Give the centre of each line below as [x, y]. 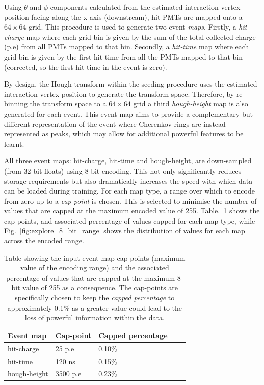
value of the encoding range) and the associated [95, 268]
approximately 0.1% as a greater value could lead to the [95, 307]
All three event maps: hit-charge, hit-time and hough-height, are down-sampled [128, 161]
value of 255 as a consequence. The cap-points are [100, 287]
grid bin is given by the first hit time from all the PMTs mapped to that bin [124, 56]
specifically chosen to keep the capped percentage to [95, 298]
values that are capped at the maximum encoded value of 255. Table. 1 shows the [132, 211]
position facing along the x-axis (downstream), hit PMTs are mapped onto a [123, 17]
